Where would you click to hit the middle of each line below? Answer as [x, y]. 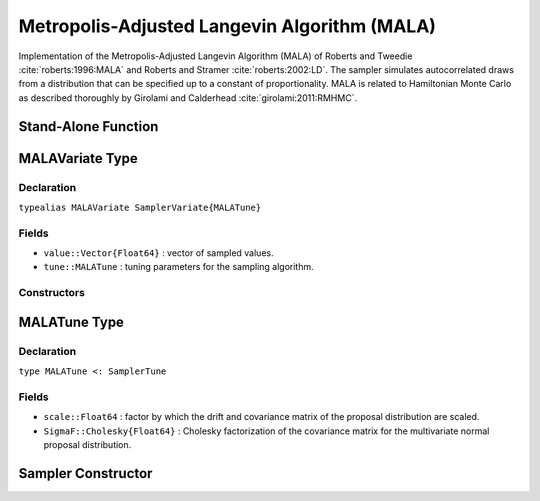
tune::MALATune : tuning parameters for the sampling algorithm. [178, 267]
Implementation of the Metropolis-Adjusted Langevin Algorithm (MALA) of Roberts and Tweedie [215, 56]
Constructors [51, 293]
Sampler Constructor [85, 473]
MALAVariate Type [78, 158]
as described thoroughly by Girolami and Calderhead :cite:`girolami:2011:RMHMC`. [188, 97]
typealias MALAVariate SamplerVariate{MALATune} [140, 207]
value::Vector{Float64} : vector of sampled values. [158, 253]
